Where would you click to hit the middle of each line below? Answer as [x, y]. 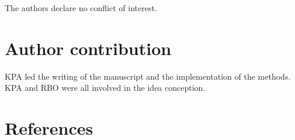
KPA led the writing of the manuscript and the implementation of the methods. [148, 76]
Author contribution [88, 48]
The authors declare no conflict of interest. [81, 8]
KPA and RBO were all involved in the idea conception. [105, 88]
